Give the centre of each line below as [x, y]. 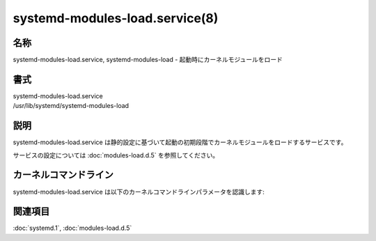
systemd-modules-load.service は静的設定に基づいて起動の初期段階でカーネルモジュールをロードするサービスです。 [180, 142]
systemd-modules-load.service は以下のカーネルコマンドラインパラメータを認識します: [139, 192]
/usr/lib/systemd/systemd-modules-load [71, 106]
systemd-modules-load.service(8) [116, 18]
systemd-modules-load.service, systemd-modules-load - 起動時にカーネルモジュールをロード [148, 60]
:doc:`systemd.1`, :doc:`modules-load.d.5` [72, 228]
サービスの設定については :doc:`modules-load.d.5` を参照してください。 [116, 155]
